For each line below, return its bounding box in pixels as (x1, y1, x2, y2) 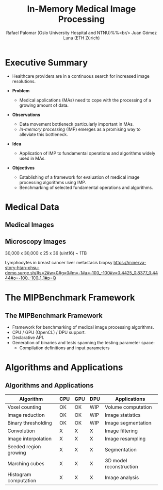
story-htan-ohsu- (5, 265, 40, 270)
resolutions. (12, 78, 36, 84)
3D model (105, 457, 127, 464)
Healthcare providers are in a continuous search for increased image (12, 73, 150, 79)
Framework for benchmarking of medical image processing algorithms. (12, 324, 154, 330)
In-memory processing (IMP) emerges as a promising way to (19, 126, 141, 132)
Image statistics (105, 412, 141, 419)
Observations (12, 112, 40, 118)
